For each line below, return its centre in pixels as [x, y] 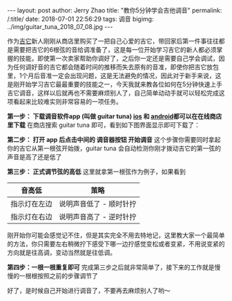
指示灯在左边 [32, 204]
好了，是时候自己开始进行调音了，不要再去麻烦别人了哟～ [89, 291]
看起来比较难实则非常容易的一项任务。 [67, 101]
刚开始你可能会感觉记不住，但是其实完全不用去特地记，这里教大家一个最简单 [116, 235]
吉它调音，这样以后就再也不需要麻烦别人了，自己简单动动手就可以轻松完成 [113, 93]
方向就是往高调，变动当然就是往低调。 [61, 253]
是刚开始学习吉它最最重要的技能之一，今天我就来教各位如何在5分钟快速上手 [115, 84]
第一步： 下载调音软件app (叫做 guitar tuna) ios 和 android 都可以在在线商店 [115, 116]
